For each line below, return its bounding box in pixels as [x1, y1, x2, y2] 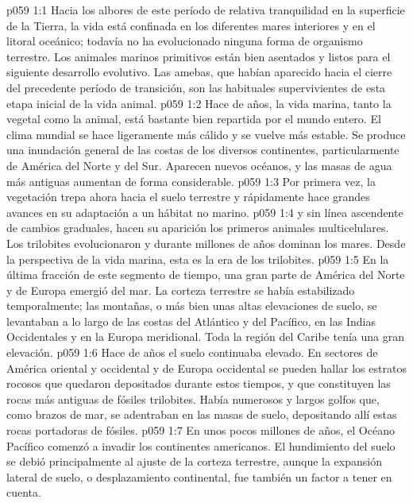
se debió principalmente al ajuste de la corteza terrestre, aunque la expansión [6, 453, 382, 470]
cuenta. [6, 484, 41, 501]
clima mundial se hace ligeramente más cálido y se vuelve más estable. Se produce [6, 126, 406, 142]
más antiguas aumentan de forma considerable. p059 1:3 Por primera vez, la [6, 172, 376, 189]
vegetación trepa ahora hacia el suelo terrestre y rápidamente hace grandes [6, 188, 370, 205]
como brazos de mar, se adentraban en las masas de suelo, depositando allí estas [6, 406, 397, 423]
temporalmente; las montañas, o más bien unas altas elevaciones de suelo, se [6, 297, 377, 314]
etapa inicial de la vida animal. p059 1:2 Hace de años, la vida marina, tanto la [6, 95, 392, 111]
